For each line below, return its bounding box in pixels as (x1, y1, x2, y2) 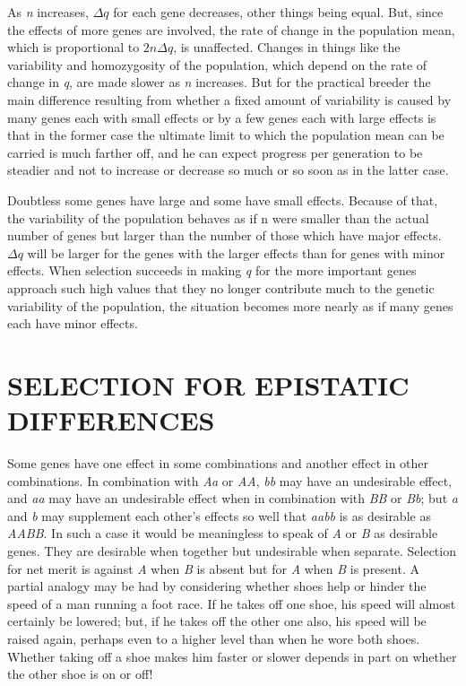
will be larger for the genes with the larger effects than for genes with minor (27, 243, 445, 262)
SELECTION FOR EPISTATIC (7, 366, 410, 403)
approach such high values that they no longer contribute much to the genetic (7, 278, 435, 297)
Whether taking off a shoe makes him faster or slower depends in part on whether (7, 647, 457, 665)
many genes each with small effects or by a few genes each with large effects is (7, 108, 436, 126)
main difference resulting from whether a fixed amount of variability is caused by (7, 90, 452, 109)
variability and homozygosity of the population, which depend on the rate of (7, 55, 427, 74)
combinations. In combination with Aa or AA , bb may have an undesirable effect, (7, 471, 453, 490)
